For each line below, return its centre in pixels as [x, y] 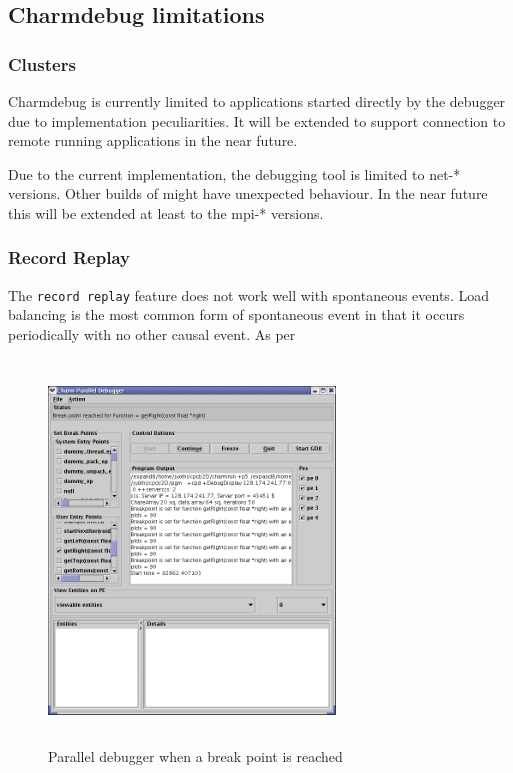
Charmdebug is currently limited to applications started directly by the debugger [257, 101]
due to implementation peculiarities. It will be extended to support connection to [257, 120]
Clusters [42, 63]
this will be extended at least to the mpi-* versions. [166, 212]
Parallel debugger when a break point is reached [195, 756]
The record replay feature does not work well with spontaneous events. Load [248, 294]
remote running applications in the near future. [153, 140]
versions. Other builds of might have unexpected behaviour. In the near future [248, 193]
